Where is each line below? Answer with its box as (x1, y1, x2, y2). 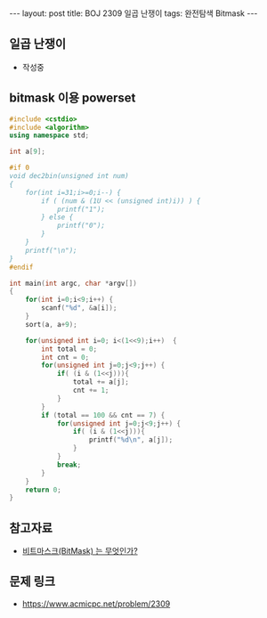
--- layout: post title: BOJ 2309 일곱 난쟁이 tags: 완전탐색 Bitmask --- (9, 8, 258, 19)
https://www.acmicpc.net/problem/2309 (21, 598, 171, 609)
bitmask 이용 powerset (9, 91, 136, 106)
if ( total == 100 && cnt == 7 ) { (41, 411, 166, 419)
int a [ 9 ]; (9, 147, 46, 157)
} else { (41, 213, 74, 222)
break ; (56, 460, 82, 469)
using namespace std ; (9, 131, 90, 140)
